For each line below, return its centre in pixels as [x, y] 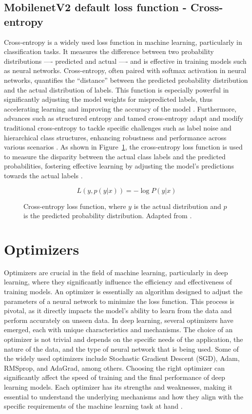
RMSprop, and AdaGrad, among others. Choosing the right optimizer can [114, 367]
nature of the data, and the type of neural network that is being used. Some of [121, 348]
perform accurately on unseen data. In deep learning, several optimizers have [119, 320]
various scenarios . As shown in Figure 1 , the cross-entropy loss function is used [123, 147]
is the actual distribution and [177, 206]
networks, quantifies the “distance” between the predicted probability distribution [126, 80]
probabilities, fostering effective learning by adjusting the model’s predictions [119, 166]
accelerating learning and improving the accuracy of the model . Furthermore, [120, 108]
